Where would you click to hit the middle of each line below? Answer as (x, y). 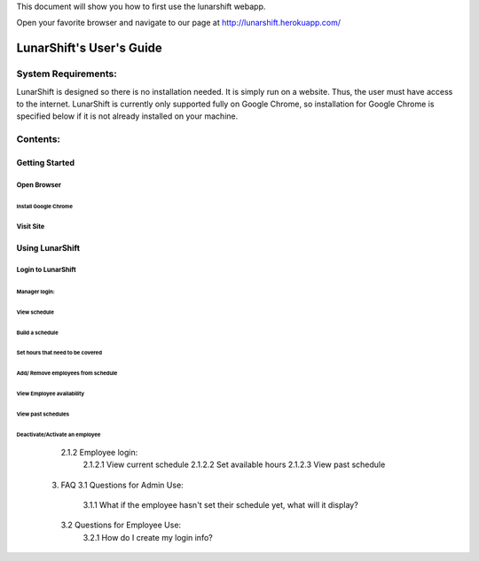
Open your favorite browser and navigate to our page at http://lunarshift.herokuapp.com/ (179, 23)
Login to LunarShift (47, 270)
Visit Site (31, 226)
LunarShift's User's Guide (90, 48)
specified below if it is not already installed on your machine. (127, 116)
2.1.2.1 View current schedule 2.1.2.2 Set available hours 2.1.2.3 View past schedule (234, 464)
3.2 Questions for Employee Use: (121, 525)
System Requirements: (67, 74)
